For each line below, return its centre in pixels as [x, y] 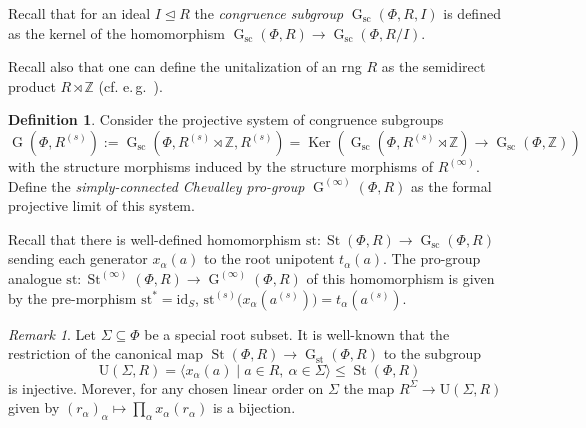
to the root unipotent [269, 258]
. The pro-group [432, 258]
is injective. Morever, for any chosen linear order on [166, 387]
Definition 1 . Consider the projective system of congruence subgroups [226, 119]
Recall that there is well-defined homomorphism [155, 238]
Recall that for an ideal [79, 13]
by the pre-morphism [72, 297]
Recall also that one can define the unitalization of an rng [185, 66]
